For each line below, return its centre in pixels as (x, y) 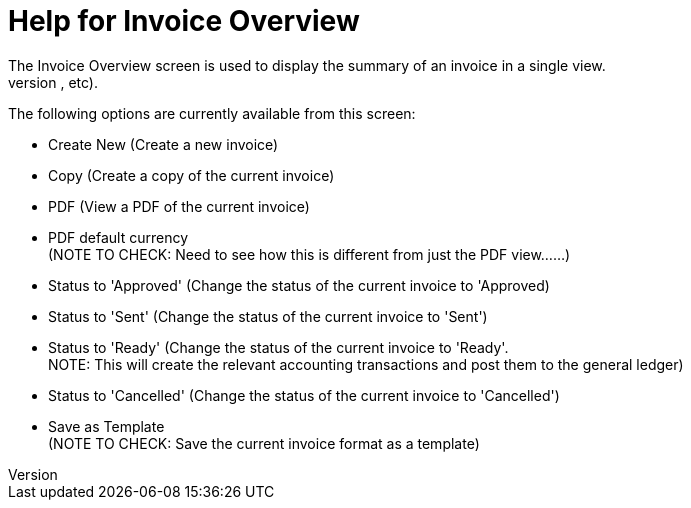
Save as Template (106, 426)
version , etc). (53, 82)
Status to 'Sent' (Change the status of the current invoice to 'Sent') (268, 316)
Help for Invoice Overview (184, 21)
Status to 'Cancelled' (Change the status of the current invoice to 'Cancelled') (304, 395)
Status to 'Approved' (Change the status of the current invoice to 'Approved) (299, 285)
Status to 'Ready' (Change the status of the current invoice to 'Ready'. (278, 347)
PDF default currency (118, 237)
